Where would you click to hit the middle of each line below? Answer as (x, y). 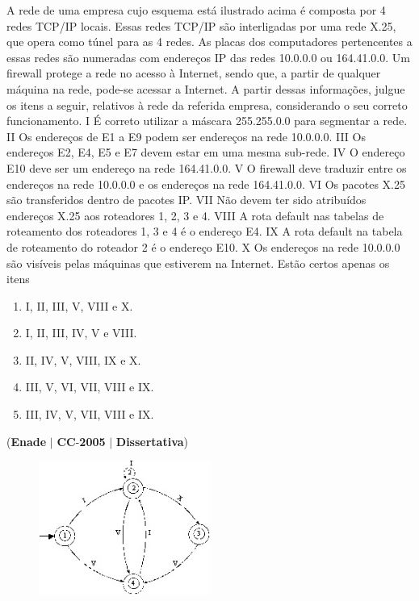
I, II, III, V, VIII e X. (79, 305)
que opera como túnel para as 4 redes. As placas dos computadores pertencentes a (209, 42)
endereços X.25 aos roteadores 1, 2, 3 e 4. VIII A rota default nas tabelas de (195, 215)
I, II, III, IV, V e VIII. (81, 333)
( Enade (27, 441)
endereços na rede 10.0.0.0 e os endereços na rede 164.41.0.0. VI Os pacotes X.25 (206, 184)
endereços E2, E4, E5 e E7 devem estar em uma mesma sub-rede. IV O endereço (206, 152)
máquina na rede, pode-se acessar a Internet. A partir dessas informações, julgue (206, 88)
